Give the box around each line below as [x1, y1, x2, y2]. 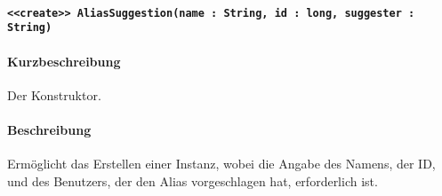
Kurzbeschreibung [7, 51, 121, 70]
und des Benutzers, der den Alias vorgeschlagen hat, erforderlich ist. [7, 171, 378, 190]
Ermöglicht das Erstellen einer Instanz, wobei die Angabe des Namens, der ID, [7, 154, 436, 173]
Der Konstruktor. [7, 85, 101, 104]
